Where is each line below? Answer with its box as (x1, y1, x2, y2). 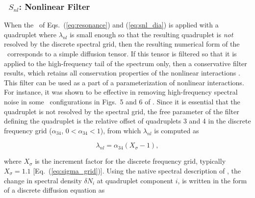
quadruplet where (4, 29, 57, 39)
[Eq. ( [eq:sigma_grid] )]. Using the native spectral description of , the (33, 165, 241, 175)
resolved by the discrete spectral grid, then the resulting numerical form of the (4, 39, 240, 49)
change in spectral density (4, 175, 82, 185)
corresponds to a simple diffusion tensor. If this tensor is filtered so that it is (7, 49, 237, 58)
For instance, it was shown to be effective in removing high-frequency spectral (4, 87, 238, 97)
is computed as (154, 125, 199, 135)
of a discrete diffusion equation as (4, 185, 105, 195)
